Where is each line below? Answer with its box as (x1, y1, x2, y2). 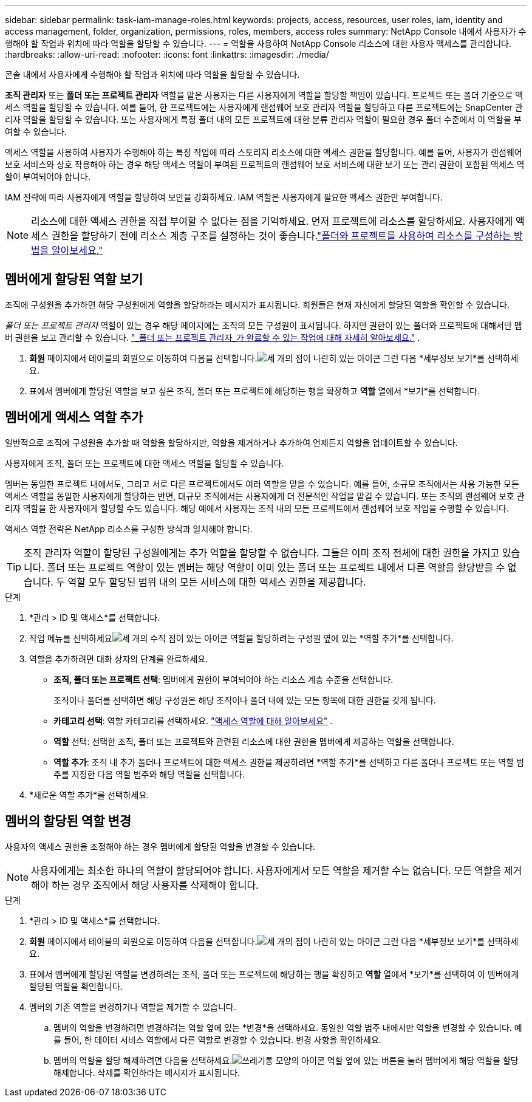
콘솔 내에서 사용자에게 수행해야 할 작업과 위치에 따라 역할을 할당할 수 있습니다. (5, 69, 300, 80)
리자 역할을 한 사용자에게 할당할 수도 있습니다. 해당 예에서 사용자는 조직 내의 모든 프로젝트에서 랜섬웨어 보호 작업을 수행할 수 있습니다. (5, 502, 509, 513)
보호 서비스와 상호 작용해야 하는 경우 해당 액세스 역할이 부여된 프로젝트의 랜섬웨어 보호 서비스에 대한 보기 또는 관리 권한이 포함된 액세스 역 (5, 159, 525, 169)
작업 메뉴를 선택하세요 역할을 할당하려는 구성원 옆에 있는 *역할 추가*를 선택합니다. (29, 632, 454, 643)
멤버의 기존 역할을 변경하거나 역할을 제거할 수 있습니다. (29, 1001, 236, 1012)
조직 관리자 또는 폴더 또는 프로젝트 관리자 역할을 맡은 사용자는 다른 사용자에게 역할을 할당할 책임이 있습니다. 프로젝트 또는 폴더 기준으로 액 (5, 90, 523, 100)
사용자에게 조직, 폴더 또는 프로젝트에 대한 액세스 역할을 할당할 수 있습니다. (5, 457, 284, 468)
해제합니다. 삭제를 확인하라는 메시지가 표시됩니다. (53, 1067, 240, 1078)
